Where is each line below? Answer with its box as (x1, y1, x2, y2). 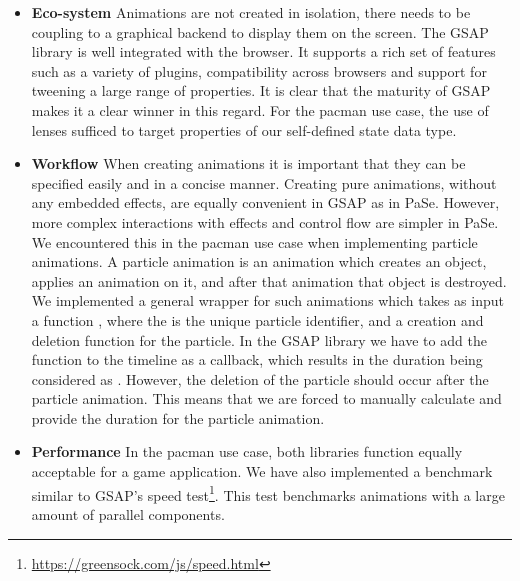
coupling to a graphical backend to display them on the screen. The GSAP (31, 21, 489, 42)
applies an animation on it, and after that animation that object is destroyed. (31, 270, 507, 291)
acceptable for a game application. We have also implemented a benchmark (31, 461, 493, 482)
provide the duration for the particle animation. (31, 407, 325, 428)
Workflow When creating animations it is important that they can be (31, 153, 466, 174)
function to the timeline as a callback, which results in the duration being (31, 349, 483, 370)
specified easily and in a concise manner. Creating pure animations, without (31, 172, 497, 193)
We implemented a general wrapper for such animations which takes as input (31, 290, 504, 311)
